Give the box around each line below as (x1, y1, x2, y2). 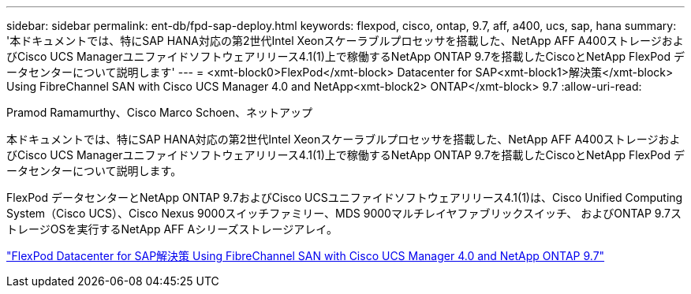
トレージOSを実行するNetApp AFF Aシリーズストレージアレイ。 (6, 222, 338, 236)
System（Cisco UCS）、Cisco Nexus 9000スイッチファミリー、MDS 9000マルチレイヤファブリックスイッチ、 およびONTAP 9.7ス (6, 207, 682, 220)
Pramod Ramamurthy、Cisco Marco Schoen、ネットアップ (6, 106, 313, 119)
